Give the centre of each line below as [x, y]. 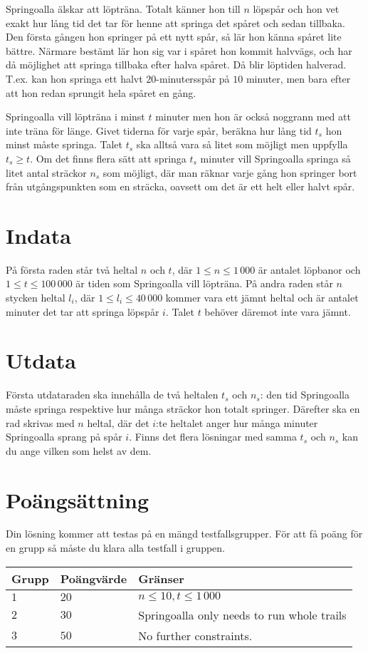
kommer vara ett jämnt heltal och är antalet [262, 298]
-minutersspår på [193, 78]
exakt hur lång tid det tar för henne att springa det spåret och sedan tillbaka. [175, 22]
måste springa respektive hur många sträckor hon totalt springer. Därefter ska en [183, 408]
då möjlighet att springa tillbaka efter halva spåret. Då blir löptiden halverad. [176, 65]
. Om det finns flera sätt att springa [108, 158]
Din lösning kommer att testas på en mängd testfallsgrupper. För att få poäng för [184, 534]
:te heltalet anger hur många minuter [237, 422]
